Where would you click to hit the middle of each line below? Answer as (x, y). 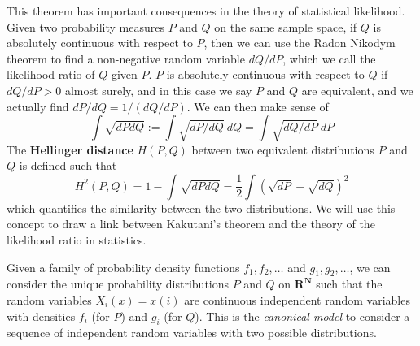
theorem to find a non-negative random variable (126, 58)
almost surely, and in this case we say (158, 90)
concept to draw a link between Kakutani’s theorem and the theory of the (191, 224)
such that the (349, 284)
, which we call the (329, 58)
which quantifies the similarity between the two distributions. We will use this (201, 208)
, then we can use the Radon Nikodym (300, 43)
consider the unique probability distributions (118, 284)
